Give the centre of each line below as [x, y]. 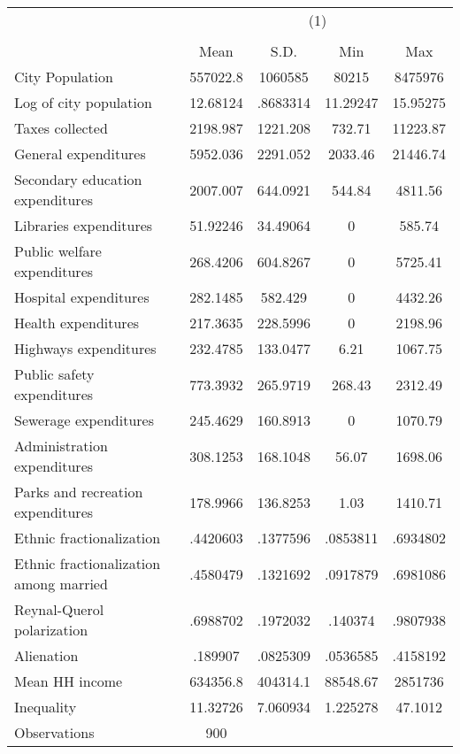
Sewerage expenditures [84, 420]
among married [61, 584]
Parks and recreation [79, 492]
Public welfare [58, 251]
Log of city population [83, 102]
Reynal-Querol [59, 609]
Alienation [46, 655]
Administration [61, 446]
